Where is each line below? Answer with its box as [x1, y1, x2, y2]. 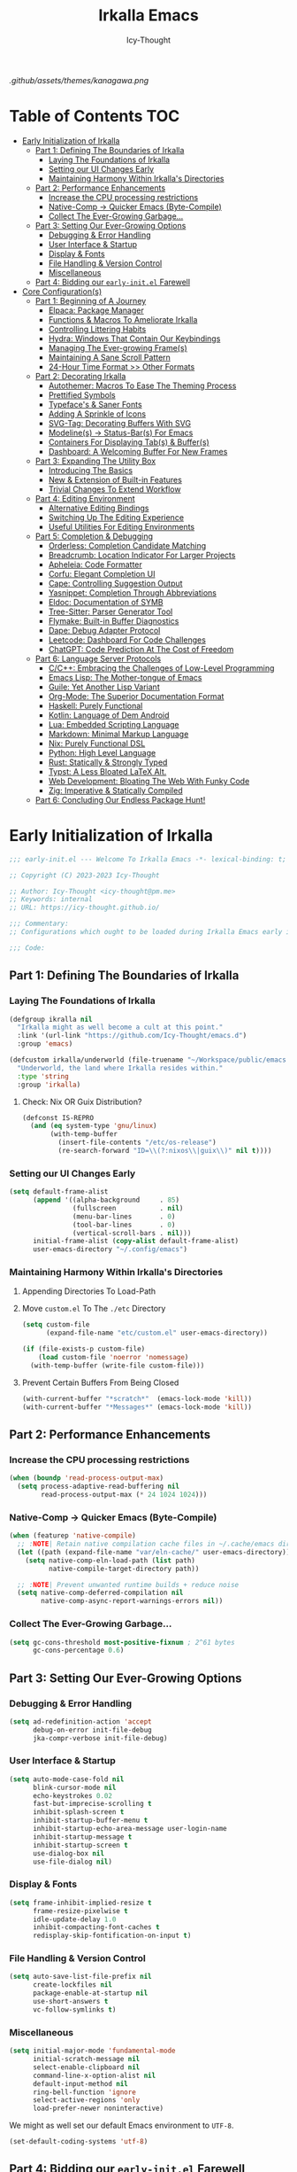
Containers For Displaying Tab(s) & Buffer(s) [48, 436, 209, 448]
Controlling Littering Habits [48, 323, 147, 334]
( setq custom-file [21, 1320, 90, 1329]
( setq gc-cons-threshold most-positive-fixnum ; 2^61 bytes [9, 1638, 236, 1647]
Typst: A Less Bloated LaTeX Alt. [48, 766, 167, 776]
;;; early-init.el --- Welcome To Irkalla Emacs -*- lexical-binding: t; [9, 854, 287, 864]
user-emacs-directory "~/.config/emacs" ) [32, 1245, 188, 1254]
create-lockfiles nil [32, 1981, 113, 1989]
